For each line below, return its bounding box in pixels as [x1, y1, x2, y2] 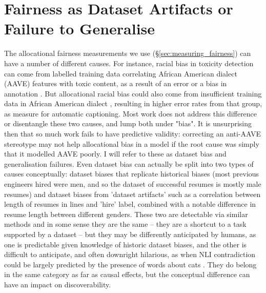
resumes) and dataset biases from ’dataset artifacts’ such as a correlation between [4, 188, 261, 199]
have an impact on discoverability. [4, 279, 111, 289]
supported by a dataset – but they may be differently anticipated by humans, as [4, 229, 256, 239]
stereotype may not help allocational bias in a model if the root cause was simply [4, 138, 259, 149]
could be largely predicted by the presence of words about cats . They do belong [4, 259, 257, 269]
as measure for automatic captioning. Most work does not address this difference [4, 108, 257, 119]
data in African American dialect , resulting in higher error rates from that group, [4, 98, 262, 109]
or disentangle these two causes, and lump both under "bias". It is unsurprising [4, 118, 252, 129]
